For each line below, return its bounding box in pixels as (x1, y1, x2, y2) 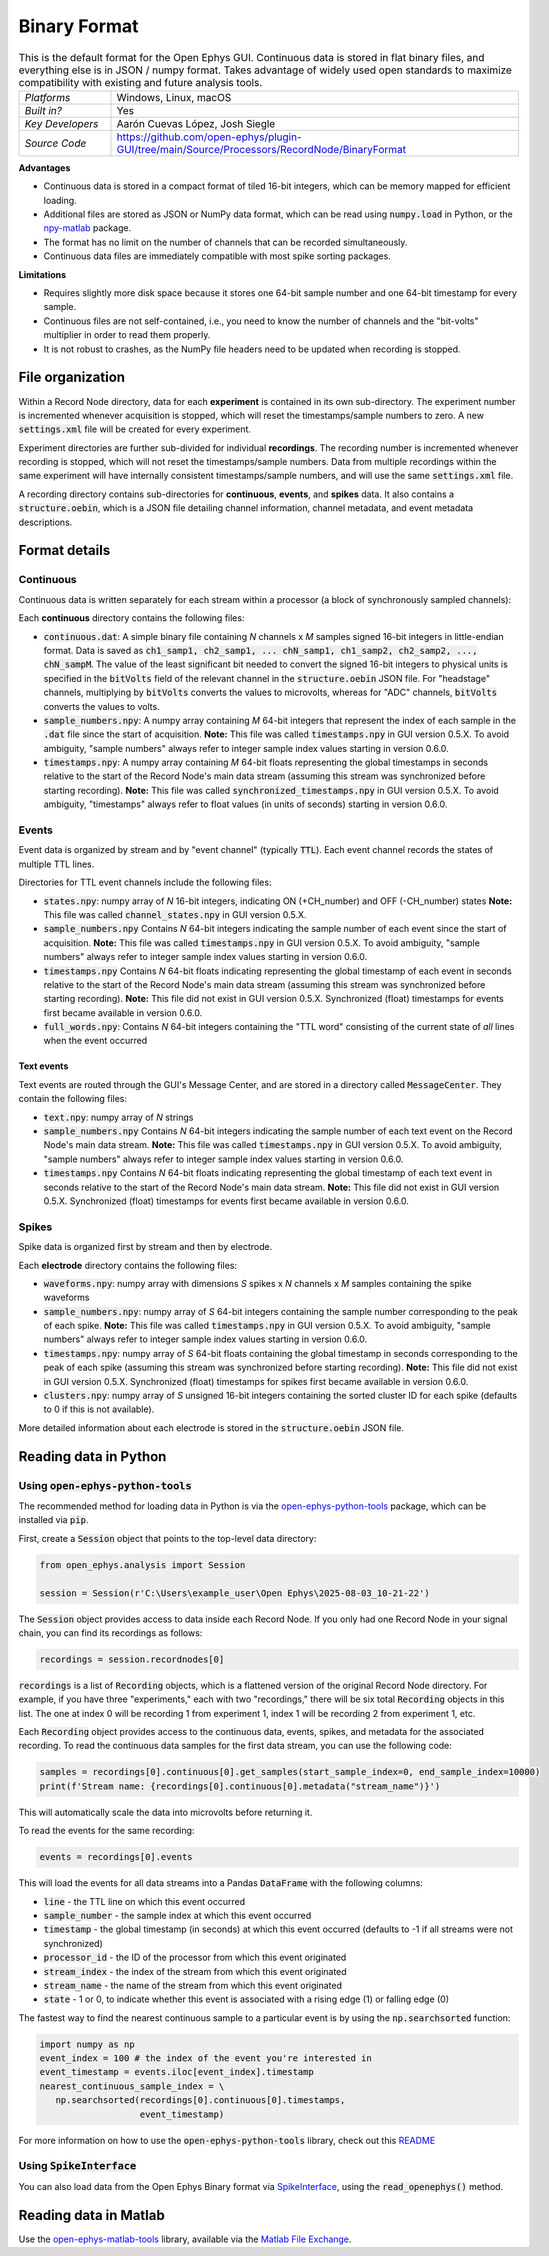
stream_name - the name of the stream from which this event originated (43, 1979, 342, 1991)
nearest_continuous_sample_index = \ (39, 2080, 225, 2092)
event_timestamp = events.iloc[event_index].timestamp (39, 2066, 314, 2078)
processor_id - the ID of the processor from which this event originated (43, 1951, 347, 1964)
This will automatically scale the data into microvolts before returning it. (18, 1806, 313, 1818)
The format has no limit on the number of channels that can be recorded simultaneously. (43, 236, 408, 248)
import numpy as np (39, 2038, 135, 2050)
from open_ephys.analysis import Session (39, 1559, 246, 1570)
